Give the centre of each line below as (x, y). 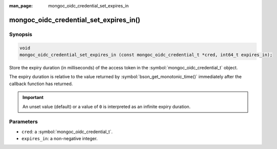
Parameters (23, 122)
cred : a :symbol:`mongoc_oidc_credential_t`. (67, 132)
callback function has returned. (41, 84)
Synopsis (21, 34)
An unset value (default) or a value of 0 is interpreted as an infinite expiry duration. (107, 106)
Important (33, 98)
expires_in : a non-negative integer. (60, 139)
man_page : (21, 6)
